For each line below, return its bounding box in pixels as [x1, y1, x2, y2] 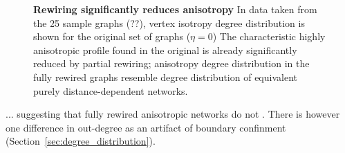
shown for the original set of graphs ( [33, 29, 191, 44]
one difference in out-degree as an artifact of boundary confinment [6, 120, 286, 134]
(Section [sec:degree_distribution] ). [6, 134, 156, 148]
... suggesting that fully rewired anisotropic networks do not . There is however [6, 107, 340, 121]
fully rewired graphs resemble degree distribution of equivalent [33, 69, 297, 84]
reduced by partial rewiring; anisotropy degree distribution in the [33, 56, 310, 71]
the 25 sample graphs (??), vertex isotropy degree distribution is [33, 15, 305, 30]
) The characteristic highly [212, 29, 326, 44]
